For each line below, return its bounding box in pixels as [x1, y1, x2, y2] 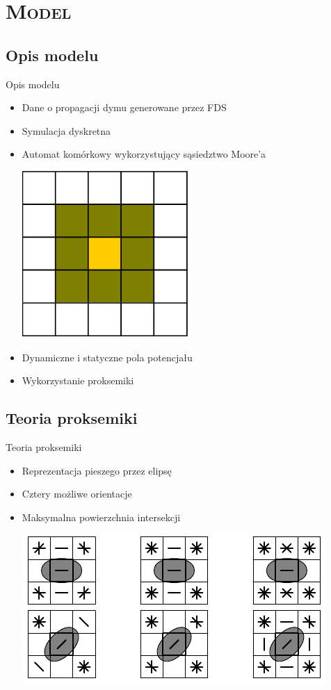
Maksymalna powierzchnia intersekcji [22, 509, 181, 524]
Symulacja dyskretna [22, 123, 111, 138]
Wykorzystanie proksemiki [22, 373, 134, 388]
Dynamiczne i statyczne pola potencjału [22, 350, 193, 364]
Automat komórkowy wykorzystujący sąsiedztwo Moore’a [22, 147, 266, 161]
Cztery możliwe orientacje [22, 486, 132, 501]
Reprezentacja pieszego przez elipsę [22, 463, 172, 477]
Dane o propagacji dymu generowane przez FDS [22, 100, 227, 115]
